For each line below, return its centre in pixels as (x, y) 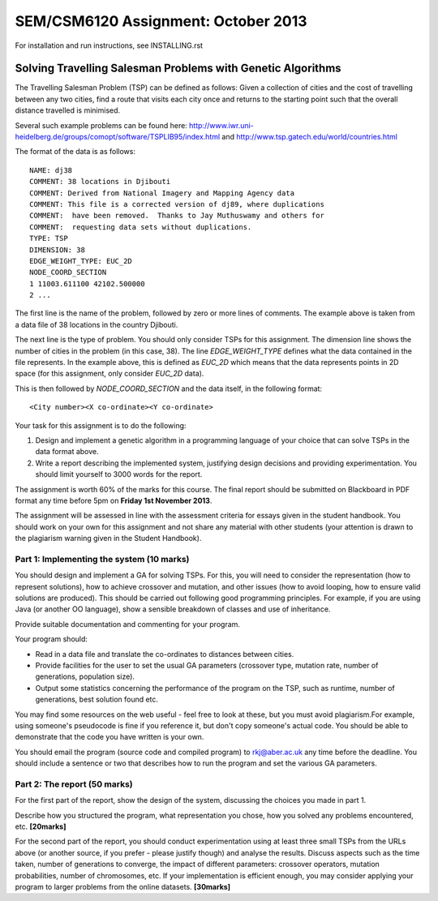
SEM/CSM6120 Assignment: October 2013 (161, 21)
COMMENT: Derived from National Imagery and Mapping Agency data (162, 193)
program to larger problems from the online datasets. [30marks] (123, 887)
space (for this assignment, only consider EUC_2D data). (109, 374)
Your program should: (52, 639)
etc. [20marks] (41, 826)
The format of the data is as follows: (75, 152)
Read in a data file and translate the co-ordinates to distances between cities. (165, 654)
